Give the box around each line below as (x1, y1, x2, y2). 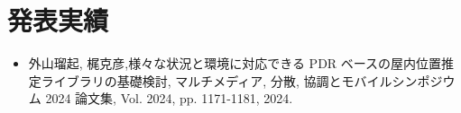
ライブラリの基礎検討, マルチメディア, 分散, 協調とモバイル (41, 71, 392, 90)
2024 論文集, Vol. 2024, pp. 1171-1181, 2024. (45, 89, 293, 108)
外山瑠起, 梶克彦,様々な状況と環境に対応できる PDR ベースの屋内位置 (28, 54, 442, 73)
